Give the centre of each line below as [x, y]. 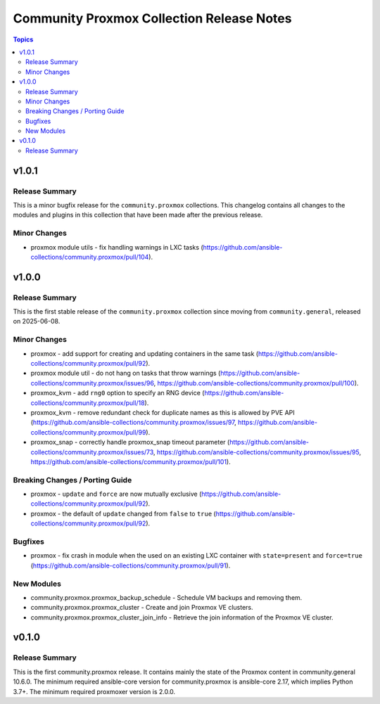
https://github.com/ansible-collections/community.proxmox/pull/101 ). [131, 461]
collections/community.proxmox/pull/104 [90, 257]
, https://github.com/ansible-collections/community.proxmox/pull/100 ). [256, 383]
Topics [23, 39]
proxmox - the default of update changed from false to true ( [123, 513]
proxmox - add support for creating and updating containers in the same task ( [145, 353]
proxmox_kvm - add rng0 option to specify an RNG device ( [118, 393]
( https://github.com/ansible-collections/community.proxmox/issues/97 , [133, 423]
